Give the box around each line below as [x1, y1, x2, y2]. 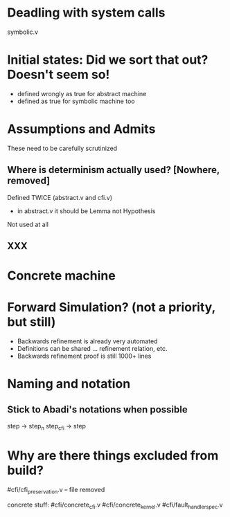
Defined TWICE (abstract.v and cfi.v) [7, 193, 113, 201]
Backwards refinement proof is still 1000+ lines [17, 352, 152, 361]
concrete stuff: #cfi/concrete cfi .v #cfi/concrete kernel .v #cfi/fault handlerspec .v [7, 500, 223, 510]
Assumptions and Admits [7, 121, 156, 137]
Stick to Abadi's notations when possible [7, 403, 188, 415]
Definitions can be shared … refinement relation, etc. [17, 345, 168, 353]
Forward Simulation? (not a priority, [7, 300, 216, 316]
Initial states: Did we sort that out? [7, 52, 209, 68]
